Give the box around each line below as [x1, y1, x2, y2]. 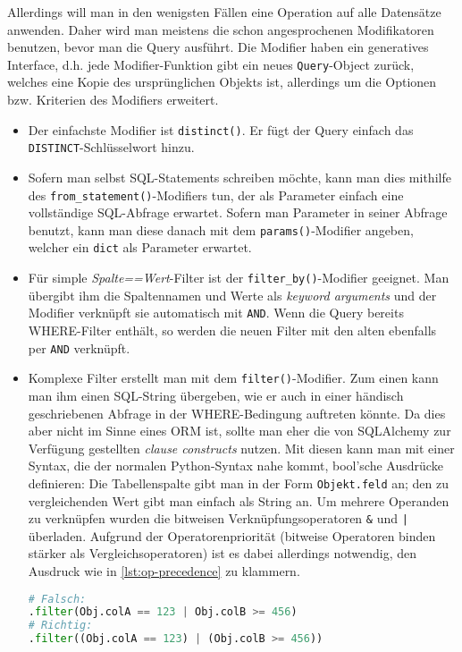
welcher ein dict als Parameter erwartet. [28, 238, 252, 257]
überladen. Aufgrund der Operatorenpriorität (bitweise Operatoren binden [28, 526, 436, 545]
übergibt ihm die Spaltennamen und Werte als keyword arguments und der [28, 285, 437, 304]
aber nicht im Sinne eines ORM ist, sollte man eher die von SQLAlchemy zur [28, 421, 451, 440]
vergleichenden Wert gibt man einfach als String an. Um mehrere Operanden [28, 491, 449, 510]
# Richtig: [28, 619, 93, 632]
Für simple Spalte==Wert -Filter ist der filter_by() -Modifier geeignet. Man [28, 268, 449, 287]
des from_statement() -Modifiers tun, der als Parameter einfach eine [28, 185, 404, 204]
